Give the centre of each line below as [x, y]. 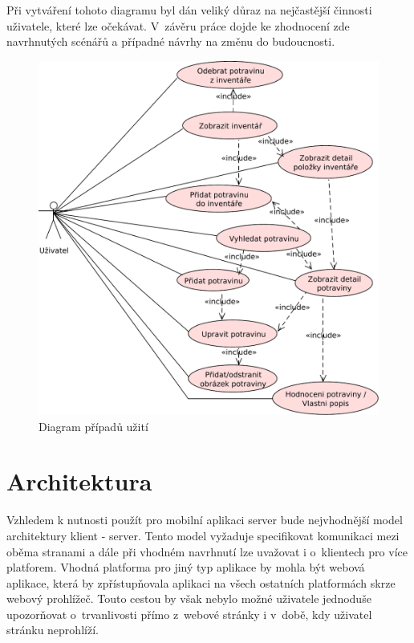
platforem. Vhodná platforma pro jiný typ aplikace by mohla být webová [186, 567]
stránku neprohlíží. [53, 630]
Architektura [79, 481]
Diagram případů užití [93, 426]
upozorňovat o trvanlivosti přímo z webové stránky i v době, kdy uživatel [189, 614]
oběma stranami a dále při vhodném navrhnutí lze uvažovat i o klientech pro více [207, 551]
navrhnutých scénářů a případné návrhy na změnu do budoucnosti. [171, 41]
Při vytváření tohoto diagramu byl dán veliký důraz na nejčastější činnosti [189, 10]
